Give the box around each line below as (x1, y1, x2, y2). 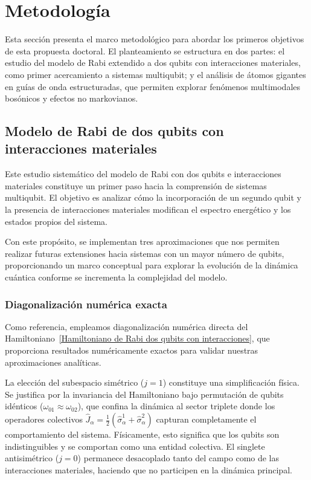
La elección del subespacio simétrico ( (5, 376, 144, 389)
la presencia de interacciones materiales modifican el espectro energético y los (5, 203, 291, 216)
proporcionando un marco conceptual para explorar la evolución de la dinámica (5, 259, 298, 271)
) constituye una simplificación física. (162, 376, 300, 389)
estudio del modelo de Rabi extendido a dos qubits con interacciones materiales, (5, 56, 301, 69)
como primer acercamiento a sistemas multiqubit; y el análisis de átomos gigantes (5, 68, 306, 80)
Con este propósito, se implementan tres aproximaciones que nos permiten (5, 235, 280, 248)
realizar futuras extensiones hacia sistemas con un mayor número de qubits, (5, 247, 284, 259)
